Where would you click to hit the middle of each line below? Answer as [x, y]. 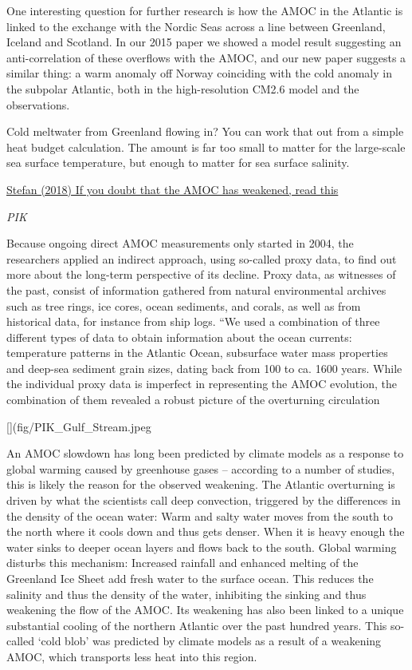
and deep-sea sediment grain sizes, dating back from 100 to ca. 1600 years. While [204, 368]
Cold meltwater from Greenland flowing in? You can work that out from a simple [205, 131]
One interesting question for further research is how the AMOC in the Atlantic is [205, 10]
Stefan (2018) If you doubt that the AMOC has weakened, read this [173, 189]
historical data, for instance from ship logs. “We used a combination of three [193, 321]
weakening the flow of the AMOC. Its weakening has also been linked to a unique [205, 610]
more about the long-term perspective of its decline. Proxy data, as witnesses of [201, 274]
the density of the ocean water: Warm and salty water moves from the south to [200, 515]
